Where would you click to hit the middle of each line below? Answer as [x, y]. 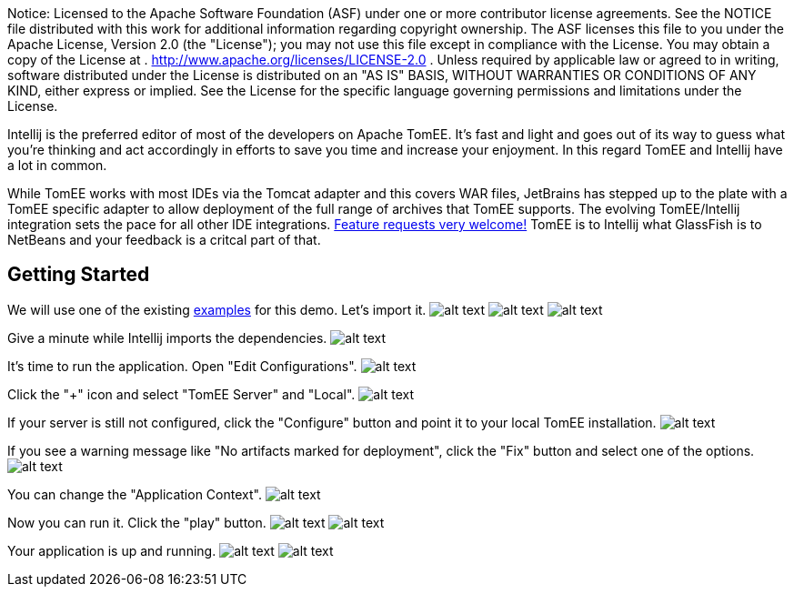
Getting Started [79, 275]
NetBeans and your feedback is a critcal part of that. [164, 240]
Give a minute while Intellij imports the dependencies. [167, 337]
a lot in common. [57, 165]
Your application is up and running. [112, 550]
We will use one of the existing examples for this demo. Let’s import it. [217, 309]
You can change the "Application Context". [135, 494]
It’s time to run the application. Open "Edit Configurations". [182, 366]
